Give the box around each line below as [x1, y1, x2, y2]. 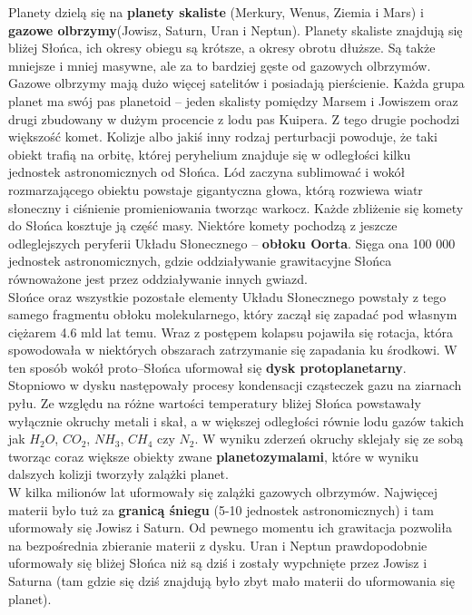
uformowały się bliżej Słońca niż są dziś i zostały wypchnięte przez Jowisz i [8, 553, 428, 572]
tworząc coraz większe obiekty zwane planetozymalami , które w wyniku [8, 446, 418, 465]
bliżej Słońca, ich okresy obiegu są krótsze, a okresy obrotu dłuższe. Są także [8, 38, 436, 57]
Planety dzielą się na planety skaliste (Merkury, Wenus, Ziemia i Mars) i [8, 3, 424, 21]
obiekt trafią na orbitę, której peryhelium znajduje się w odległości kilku [8, 144, 411, 163]
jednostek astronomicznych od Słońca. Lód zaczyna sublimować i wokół [8, 162, 406, 181]
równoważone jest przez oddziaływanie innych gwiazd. [8, 268, 308, 288]
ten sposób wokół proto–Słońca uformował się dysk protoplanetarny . [8, 357, 407, 376]
